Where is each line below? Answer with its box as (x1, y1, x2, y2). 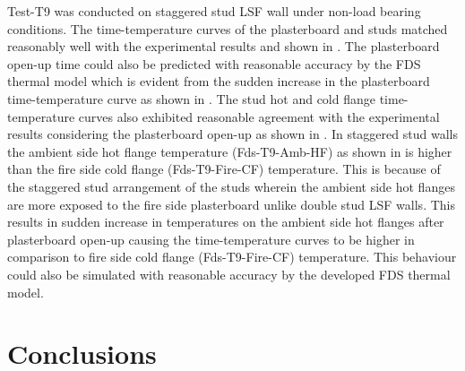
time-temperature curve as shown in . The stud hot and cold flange (7, 89, 375, 108)
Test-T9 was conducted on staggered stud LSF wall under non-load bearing (7, 2, 421, 20)
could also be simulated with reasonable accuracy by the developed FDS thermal (7, 264, 451, 283)
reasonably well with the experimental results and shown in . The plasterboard (7, 37, 440, 56)
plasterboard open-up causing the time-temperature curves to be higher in (7, 229, 415, 248)
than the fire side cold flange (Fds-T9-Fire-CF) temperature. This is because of (7, 160, 441, 178)
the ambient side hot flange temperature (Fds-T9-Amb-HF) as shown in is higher (7, 142, 452, 160)
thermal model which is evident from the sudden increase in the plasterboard (7, 72, 430, 91)
